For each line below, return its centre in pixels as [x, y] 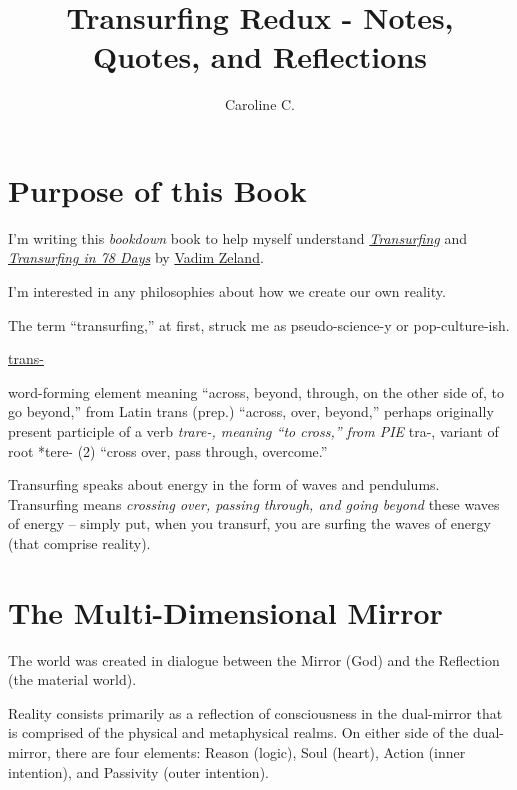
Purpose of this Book [157, 189]
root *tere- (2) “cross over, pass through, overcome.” [168, 450]
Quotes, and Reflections [259, 56]
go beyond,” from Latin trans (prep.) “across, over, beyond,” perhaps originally [251, 411]
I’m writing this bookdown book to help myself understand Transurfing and [238, 237]
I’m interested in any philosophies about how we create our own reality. [227, 291]
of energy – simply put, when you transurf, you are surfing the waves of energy [249, 523]
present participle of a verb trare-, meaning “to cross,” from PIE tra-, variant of [253, 431]
